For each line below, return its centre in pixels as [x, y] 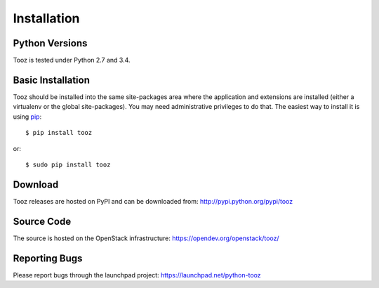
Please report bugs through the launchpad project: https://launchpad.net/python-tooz [137, 275]
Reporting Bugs [48, 258]
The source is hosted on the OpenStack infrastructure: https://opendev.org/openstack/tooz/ [146, 238]
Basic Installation [52, 80]
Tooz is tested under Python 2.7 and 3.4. [72, 60]
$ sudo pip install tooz [68, 164]
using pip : [27, 117]
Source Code [42, 221]
